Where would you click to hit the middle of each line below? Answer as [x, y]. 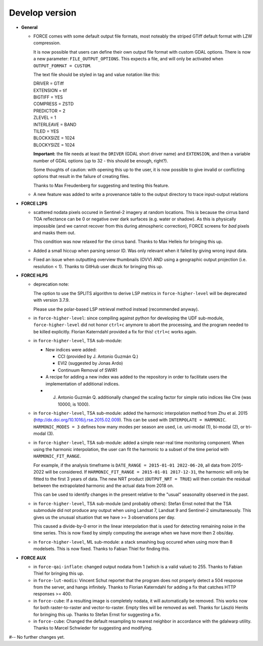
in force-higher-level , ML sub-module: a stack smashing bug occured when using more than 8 [133, 542]
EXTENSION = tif [50, 90]
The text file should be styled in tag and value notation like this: [97, 74]
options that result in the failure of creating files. [82, 176]
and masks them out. [54, 233]
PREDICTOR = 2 [49, 111]
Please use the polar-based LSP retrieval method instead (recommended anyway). [116, 309]
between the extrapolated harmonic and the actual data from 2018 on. [103, 486]
